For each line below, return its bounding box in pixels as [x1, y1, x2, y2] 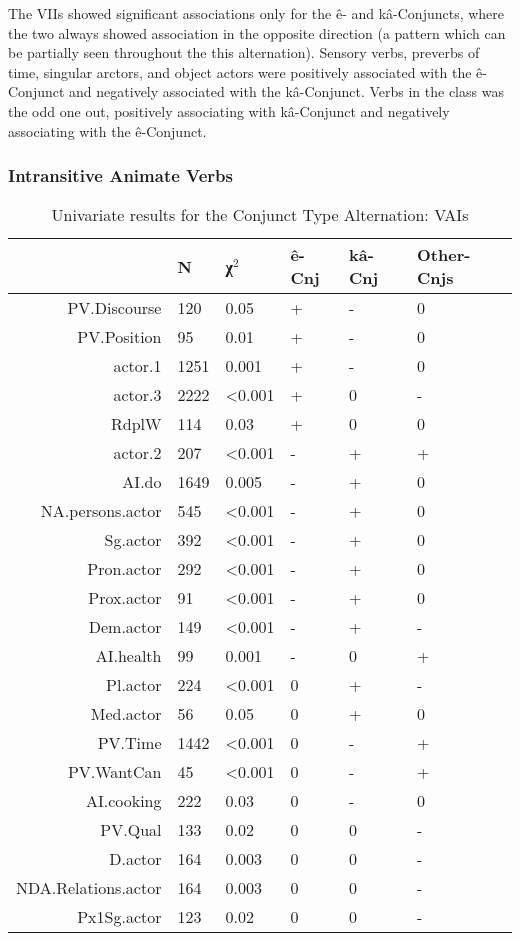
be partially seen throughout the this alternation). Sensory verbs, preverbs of [8, 42, 480, 63]
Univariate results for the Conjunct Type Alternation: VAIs [51, 203, 469, 227]
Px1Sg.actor [77, 905, 162, 929]
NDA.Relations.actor [16, 876, 162, 900]
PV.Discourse [67, 296, 162, 320]
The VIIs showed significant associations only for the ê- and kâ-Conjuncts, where [8, 3, 505, 23]
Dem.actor [88, 615, 162, 639]
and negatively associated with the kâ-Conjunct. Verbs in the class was [69, 81, 504, 102]
